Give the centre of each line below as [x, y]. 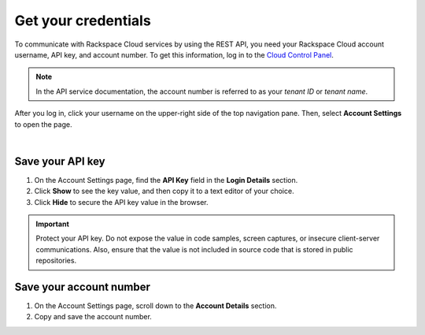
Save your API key [60, 161]
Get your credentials [83, 20]
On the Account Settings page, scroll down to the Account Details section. [155, 306]
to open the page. [43, 124]
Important [53, 224]
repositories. [56, 261]
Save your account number [83, 287]
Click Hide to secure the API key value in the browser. [121, 202]
